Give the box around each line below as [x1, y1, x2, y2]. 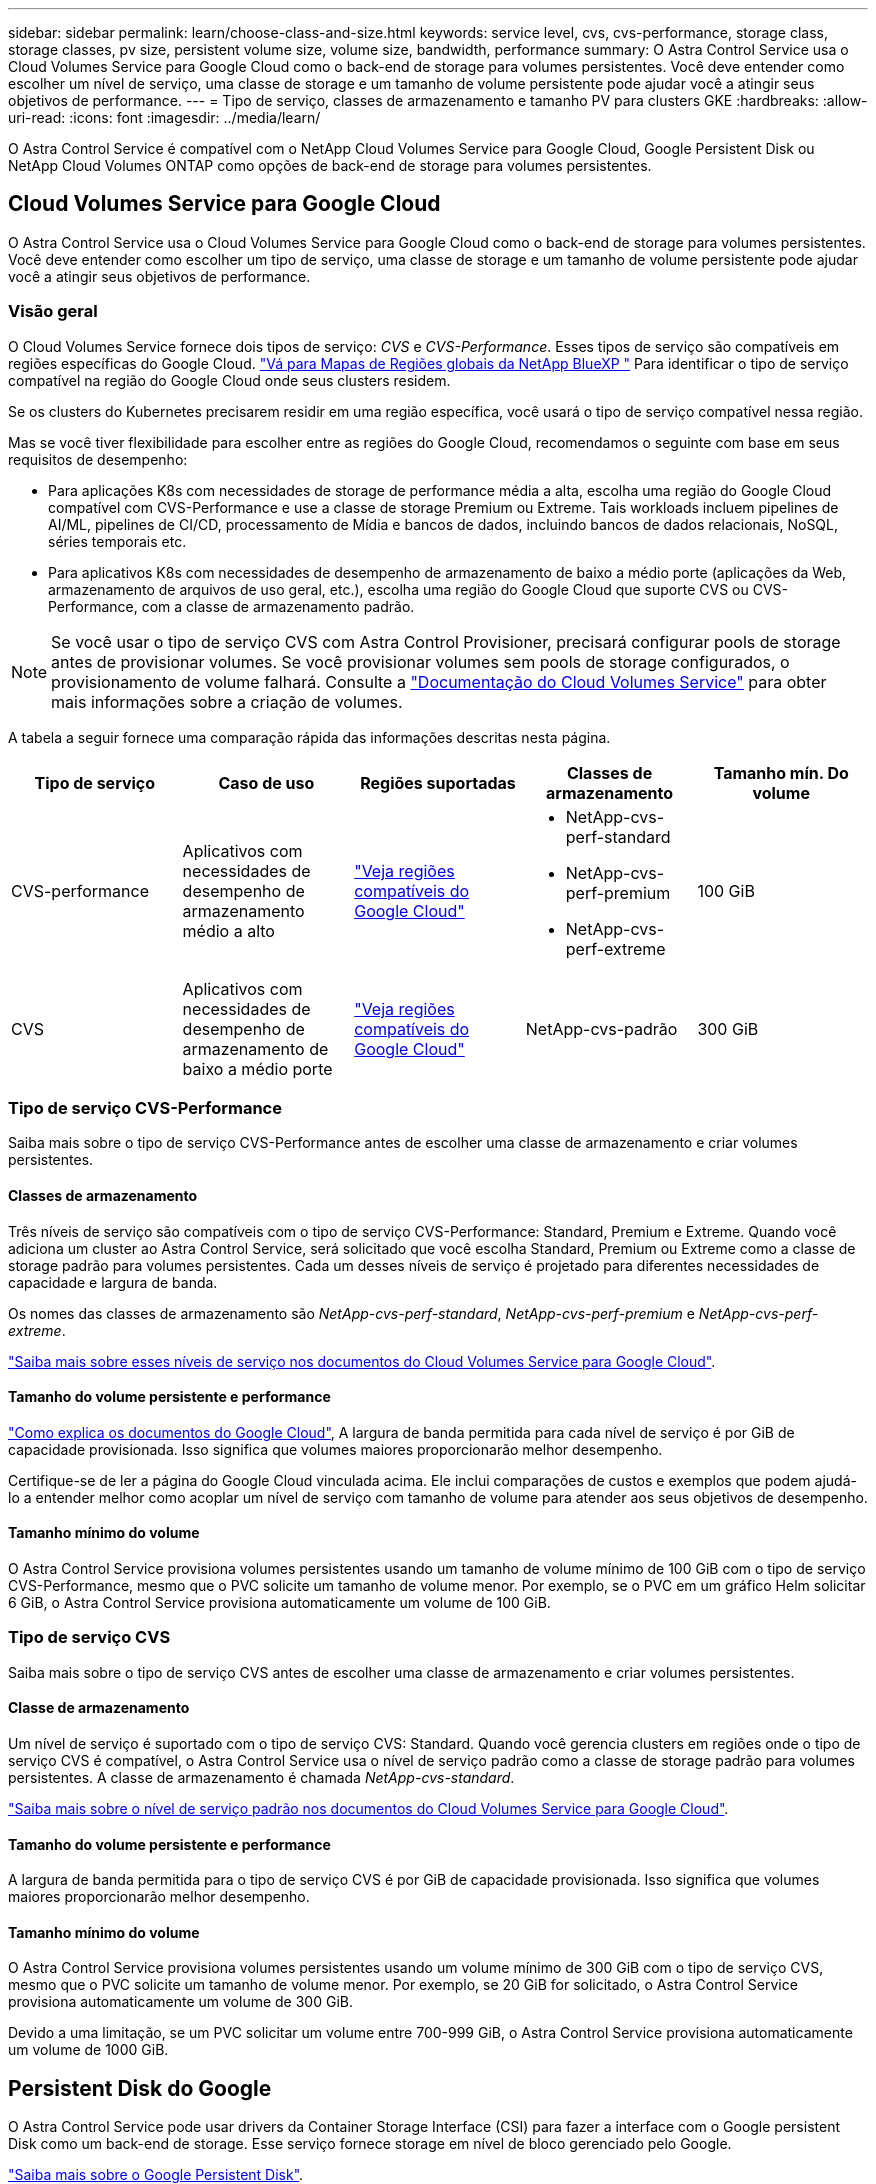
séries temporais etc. [48, 532, 187, 550]
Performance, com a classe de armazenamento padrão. [48, 597, 415, 615]
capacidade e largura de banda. [8, 1273, 218, 1291]
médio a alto [182, 920, 275, 941]
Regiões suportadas [360, 772, 516, 793]
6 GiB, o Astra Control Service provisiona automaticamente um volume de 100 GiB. [8, 1594, 551, 1611]
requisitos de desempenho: [8, 450, 188, 468]
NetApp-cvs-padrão [525, 1018, 678, 1039]
